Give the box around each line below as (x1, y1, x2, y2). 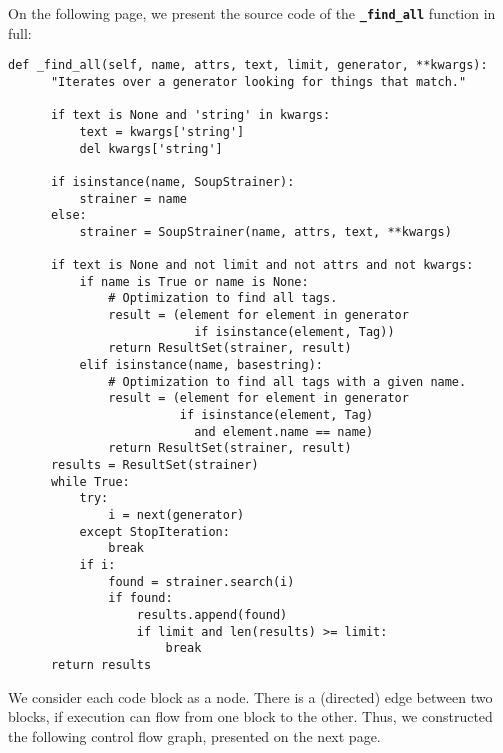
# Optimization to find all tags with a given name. (108, 374, 467, 389)
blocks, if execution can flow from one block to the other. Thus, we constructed (8, 706, 493, 727)
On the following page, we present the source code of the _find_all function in (8, 3, 496, 23)
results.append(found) (136, 607, 288, 622)
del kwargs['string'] (79, 141, 223, 156)
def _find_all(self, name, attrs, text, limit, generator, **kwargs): (8, 58, 488, 73)
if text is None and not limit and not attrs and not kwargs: (50, 258, 474, 273)
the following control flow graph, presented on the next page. (8, 725, 381, 746)
